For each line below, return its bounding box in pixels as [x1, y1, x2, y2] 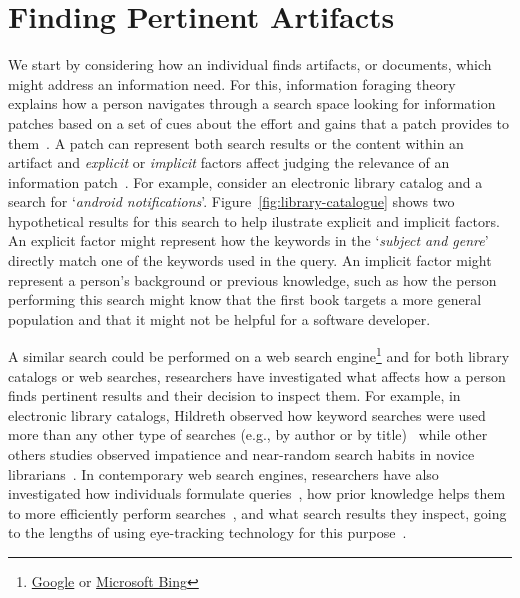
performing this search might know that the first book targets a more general [8, 289, 482, 310]
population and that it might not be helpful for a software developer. [8, 308, 431, 329]
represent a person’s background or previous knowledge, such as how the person [8, 269, 497, 290]
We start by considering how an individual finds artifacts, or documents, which [8, 54, 492, 75]
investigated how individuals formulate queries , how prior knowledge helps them [8, 483, 506, 504]
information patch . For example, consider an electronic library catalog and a [8, 171, 483, 192]
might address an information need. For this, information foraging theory [8, 73, 456, 94]
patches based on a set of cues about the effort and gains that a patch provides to [8, 112, 510, 133]
